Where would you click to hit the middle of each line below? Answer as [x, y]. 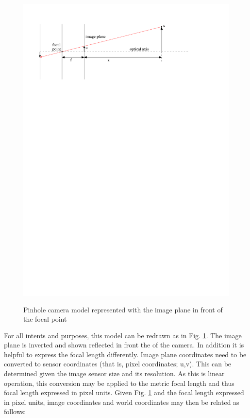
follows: [15, 411]
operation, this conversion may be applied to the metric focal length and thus [119, 383]
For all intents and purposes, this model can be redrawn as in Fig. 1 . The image [123, 335]
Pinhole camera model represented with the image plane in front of [123, 309]
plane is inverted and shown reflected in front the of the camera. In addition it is [124, 345]
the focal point [45, 319]
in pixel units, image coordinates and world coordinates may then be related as [122, 402]
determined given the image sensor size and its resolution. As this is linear [114, 373]
